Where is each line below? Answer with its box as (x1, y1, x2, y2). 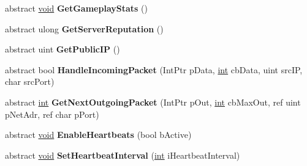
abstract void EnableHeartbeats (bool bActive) (5, 128, 192, 141)
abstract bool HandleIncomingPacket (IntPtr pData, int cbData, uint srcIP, (5, 63, 303, 76)
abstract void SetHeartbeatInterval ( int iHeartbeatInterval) (5, 148, 240, 161)
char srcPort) (5, 75, 55, 88)
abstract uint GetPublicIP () (5, 43, 120, 56)
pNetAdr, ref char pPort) (5, 107, 99, 120)
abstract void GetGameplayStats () (5, 2, 148, 14)
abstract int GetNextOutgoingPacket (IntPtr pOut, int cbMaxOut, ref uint (5, 95, 301, 108)
